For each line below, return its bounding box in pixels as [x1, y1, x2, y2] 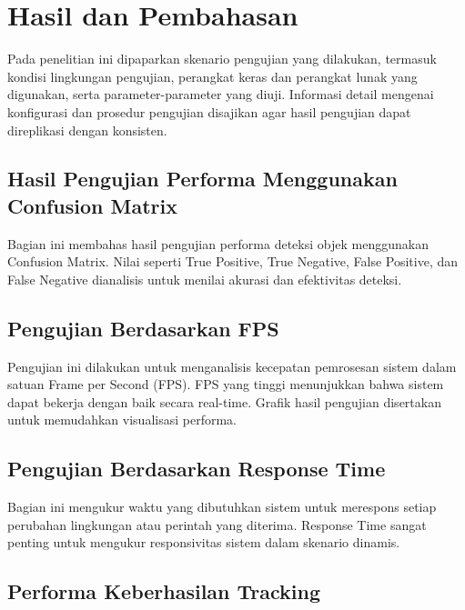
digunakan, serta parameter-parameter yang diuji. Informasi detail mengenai [7, 85, 434, 104]
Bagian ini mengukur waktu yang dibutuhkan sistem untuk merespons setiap [7, 497, 437, 516]
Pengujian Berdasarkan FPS [7, 314, 279, 342]
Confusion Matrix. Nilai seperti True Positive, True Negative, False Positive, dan [7, 252, 459, 271]
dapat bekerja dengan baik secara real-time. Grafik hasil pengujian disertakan [7, 392, 441, 411]
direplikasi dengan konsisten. [7, 120, 167, 139]
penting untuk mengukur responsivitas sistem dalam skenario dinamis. [7, 533, 400, 552]
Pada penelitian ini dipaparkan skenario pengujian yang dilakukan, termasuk [7, 49, 437, 68]
